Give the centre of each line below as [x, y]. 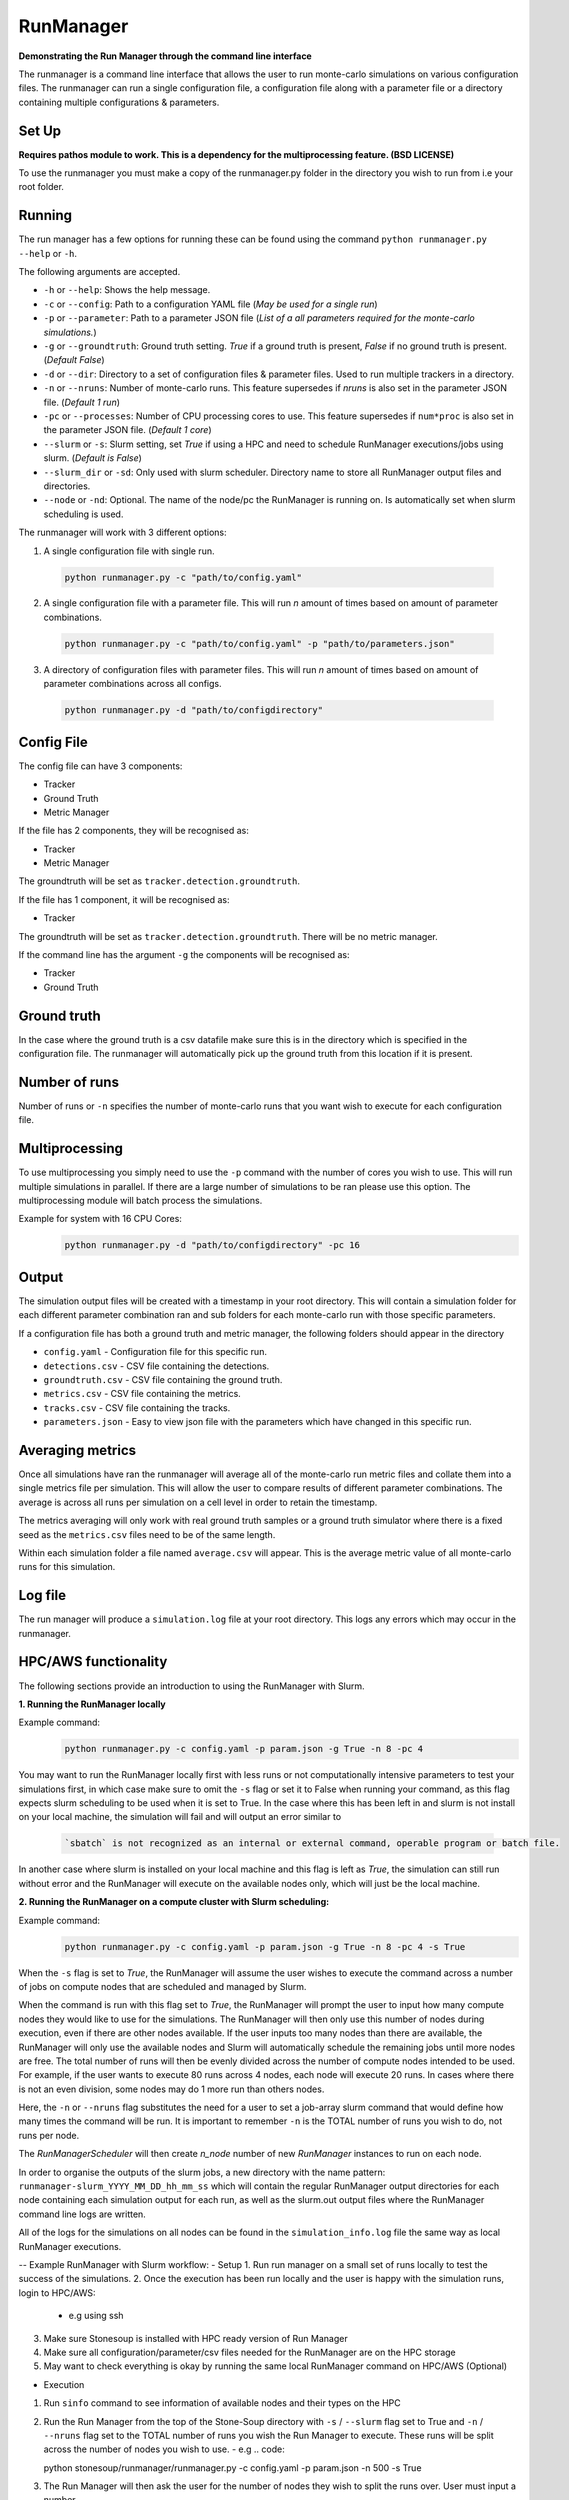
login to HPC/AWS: [57, 2292]
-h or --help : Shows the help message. [127, 290]
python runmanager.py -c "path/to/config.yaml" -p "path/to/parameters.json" [259, 643]
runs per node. [49, 2135]
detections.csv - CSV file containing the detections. [156, 1366]
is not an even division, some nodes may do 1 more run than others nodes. [171, 2089]
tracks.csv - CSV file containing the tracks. [137, 1407]
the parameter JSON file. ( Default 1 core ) [127, 430]
